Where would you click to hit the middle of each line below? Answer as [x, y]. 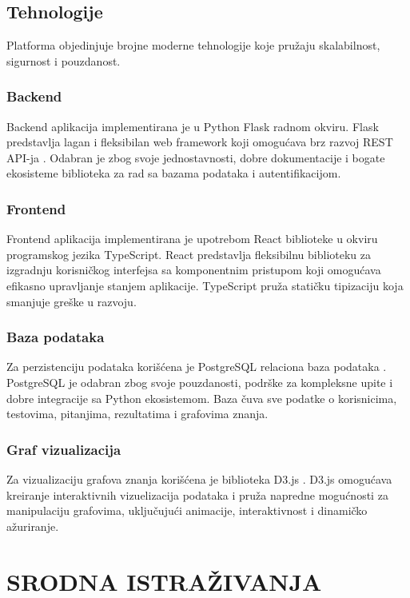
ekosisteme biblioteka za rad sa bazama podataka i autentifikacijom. [174, 173]
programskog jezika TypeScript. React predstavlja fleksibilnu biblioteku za [189, 254]
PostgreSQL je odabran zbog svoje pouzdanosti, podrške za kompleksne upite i [200, 382]
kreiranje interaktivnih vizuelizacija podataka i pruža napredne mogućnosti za [197, 494]
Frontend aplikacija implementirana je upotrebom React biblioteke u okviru [192, 239]
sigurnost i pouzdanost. [64, 60]
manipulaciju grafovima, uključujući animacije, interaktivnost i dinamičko [187, 510]
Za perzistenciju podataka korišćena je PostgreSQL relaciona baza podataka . [197, 367]
